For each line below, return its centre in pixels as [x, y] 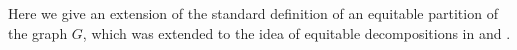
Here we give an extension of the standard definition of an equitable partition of [253, 13]
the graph [38, 32]
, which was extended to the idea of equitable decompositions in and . [296, 32]
